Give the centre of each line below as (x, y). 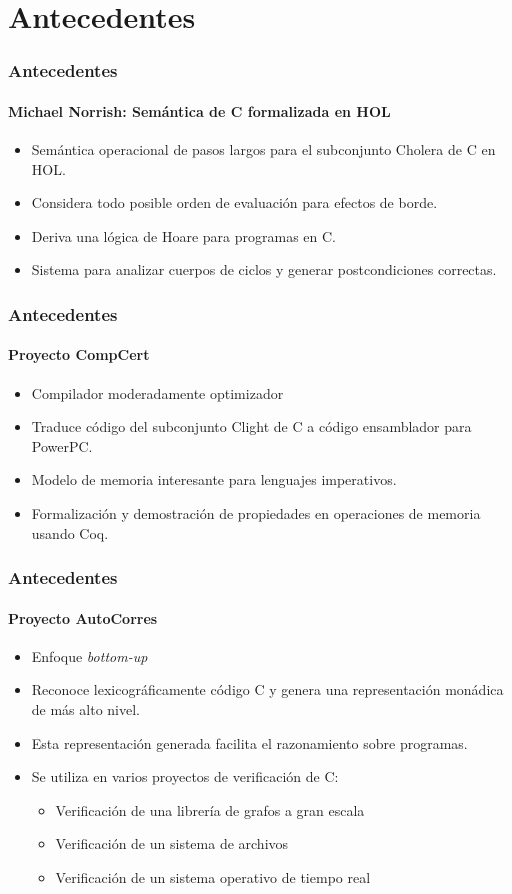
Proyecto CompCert (79, 354)
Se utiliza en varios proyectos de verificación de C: (185, 776)
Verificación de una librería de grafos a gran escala (210, 809)
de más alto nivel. (85, 709)
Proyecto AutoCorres (83, 617)
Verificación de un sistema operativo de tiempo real (213, 876)
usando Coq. (70, 532)
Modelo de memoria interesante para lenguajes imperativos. (214, 479)
